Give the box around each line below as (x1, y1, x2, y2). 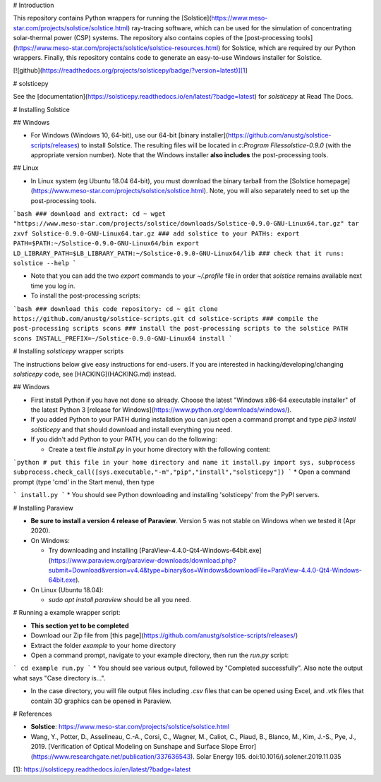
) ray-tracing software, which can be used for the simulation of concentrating (127, 23, 352, 32)
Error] (239, 743, 257, 751)
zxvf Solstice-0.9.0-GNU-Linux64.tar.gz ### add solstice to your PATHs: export (13, 229, 300, 238)
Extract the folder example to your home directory (30, 641, 176, 649)
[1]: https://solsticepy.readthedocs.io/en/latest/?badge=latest (13, 765, 191, 774)
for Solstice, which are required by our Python (222, 43, 356, 52)
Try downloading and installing (48, 546, 138, 555)
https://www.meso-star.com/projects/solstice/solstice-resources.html (15, 43, 219, 52)
